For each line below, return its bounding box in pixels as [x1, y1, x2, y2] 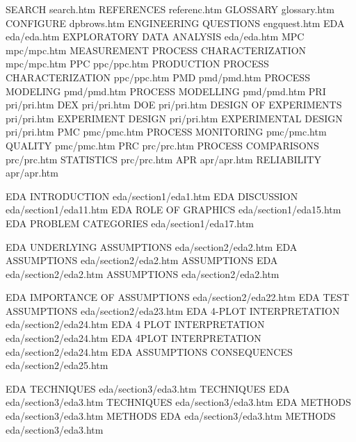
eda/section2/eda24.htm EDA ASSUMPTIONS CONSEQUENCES [6, 344, 293, 359]
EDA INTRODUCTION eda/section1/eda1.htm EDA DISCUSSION [6, 188, 298, 203]
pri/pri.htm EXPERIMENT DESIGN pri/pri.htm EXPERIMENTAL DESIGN [6, 110, 343, 125]
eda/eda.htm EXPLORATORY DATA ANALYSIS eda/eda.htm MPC [6, 29, 305, 44]
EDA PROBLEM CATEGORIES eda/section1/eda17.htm [6, 215, 254, 230]
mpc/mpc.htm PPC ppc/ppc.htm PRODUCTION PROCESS [6, 56, 269, 71]
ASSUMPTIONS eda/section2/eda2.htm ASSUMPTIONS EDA [6, 253, 278, 268]
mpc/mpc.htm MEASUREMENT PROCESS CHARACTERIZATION [6, 42, 307, 57]
